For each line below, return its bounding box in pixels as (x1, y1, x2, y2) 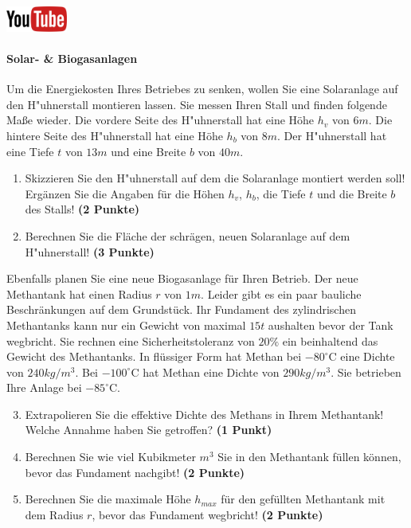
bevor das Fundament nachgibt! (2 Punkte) (25, 463, 245, 480)
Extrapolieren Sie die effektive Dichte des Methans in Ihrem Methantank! (25, 405, 384, 422)
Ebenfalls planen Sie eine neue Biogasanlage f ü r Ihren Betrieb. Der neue (6, 270, 358, 287)
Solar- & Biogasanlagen (6, 50, 138, 66)
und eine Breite (111, 143, 186, 159)
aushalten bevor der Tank (268, 316, 393, 333)
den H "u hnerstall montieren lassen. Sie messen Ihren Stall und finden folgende (6, 96, 387, 112)
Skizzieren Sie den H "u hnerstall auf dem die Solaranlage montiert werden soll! (25, 170, 405, 186)
